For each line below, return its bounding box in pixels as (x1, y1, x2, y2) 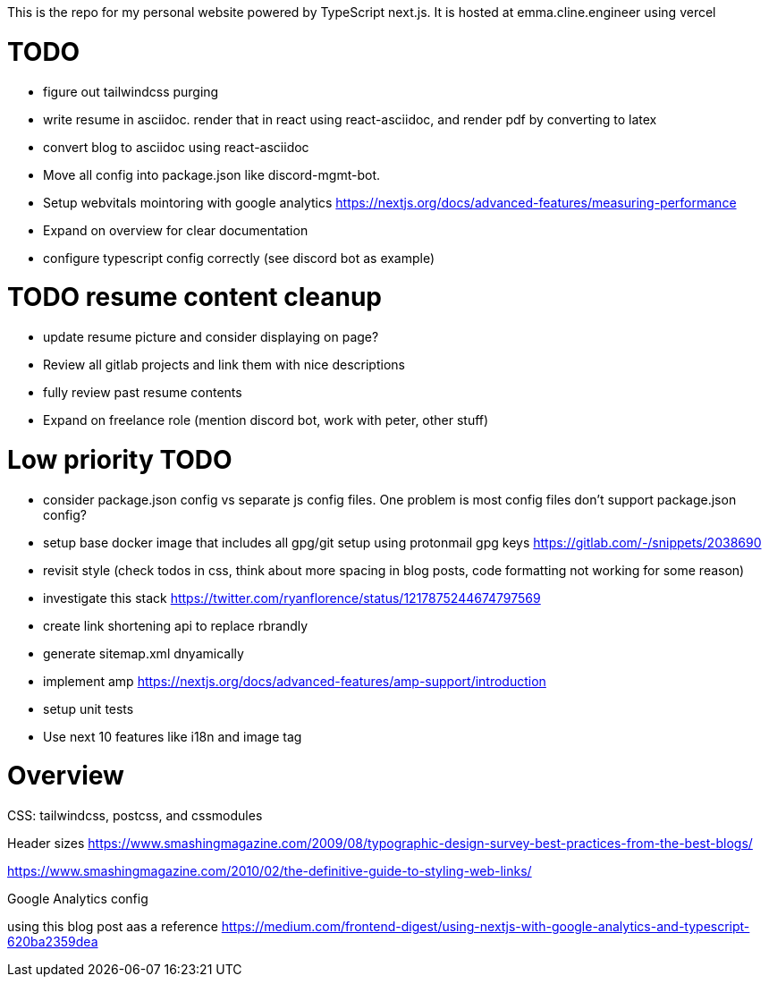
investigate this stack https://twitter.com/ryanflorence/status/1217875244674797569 (43, 590, 541, 606)
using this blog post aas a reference (7, 919, 218, 934)
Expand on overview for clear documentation (43, 222, 308, 238)
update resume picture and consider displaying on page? (43, 329, 379, 344)
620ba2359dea (7, 934, 98, 949)
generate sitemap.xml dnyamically (43, 645, 244, 661)
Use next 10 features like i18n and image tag (43, 728, 302, 744)
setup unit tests (43, 700, 134, 717)
